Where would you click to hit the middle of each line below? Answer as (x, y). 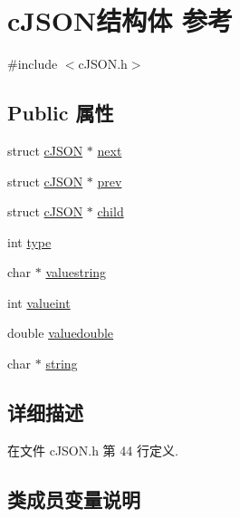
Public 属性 (61, 113)
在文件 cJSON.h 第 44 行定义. (93, 450)
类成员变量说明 (74, 499)
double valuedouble (61, 333)
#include (33, 64)
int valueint (39, 302)
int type (29, 241)
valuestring (76, 272)
